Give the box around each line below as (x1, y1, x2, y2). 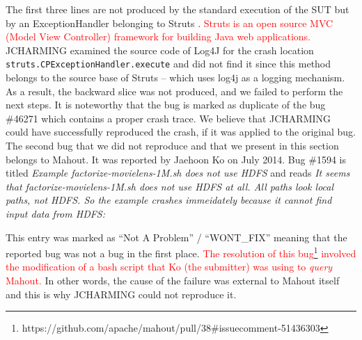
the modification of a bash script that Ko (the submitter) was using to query (6, 259, 333, 274)
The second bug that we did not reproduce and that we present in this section (6, 138, 339, 152)
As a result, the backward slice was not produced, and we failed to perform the (6, 83, 343, 98)
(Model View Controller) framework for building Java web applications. (6, 29, 311, 44)
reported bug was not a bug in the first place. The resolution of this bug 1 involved (6, 244, 356, 260)
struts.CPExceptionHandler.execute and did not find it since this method (6, 56, 331, 71)
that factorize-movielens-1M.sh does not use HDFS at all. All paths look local (6, 179, 334, 193)
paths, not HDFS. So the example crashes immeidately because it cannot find (6, 193, 332, 207)
